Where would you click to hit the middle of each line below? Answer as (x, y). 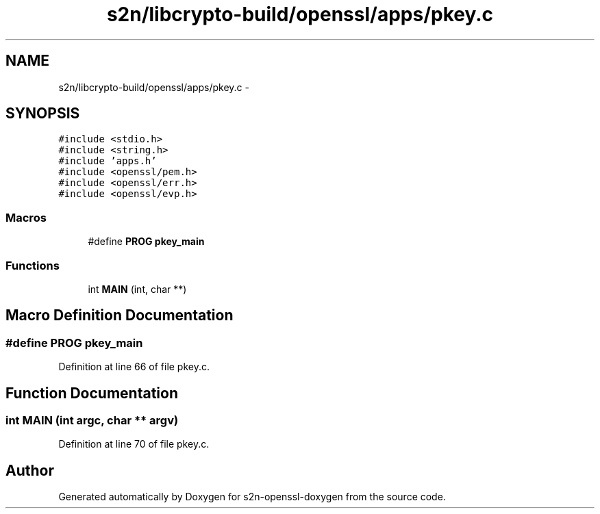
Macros (26, 217)
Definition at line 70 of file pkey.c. (134, 444)
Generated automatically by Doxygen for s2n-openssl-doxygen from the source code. (252, 497)
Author (30, 470)
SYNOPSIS (43, 114)
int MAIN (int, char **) (137, 289)
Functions (33, 265)
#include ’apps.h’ (108, 161)
